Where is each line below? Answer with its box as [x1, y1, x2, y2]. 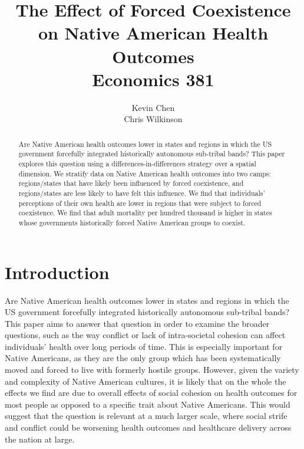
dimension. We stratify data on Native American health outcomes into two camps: [18, 168, 271, 178]
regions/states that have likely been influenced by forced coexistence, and [18, 178, 244, 188]
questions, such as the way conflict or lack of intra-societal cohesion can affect [5, 329, 286, 341]
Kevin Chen [131, 101, 175, 113]
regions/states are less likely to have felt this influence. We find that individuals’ [18, 188, 265, 198]
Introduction [5, 260, 110, 284]
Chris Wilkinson [124, 113, 183, 125]
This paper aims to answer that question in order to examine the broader [5, 317, 270, 329]
